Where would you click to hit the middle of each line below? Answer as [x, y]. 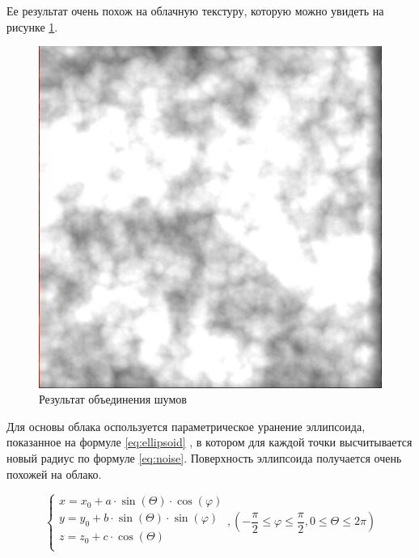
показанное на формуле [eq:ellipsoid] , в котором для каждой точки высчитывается [209, 442]
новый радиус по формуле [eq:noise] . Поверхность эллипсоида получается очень [204, 457]
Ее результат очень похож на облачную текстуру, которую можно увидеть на [195, 11]
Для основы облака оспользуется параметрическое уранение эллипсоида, [186, 426]
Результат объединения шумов [113, 399]
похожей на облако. [54, 473]
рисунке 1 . [32, 26]
